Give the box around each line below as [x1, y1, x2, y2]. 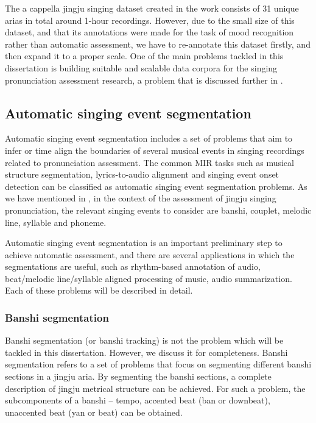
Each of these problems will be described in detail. [5, 284, 193, 297]
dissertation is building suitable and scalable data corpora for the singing [5, 61, 278, 74]
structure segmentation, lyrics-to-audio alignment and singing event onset [5, 168, 279, 181]
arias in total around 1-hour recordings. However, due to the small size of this [5, 13, 295, 26]
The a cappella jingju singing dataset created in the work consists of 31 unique [5, 2, 299, 14]
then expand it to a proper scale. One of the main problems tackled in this [5, 49, 284, 62]
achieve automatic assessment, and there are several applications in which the [5, 248, 295, 261]
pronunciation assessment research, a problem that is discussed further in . [5, 73, 283, 86]
